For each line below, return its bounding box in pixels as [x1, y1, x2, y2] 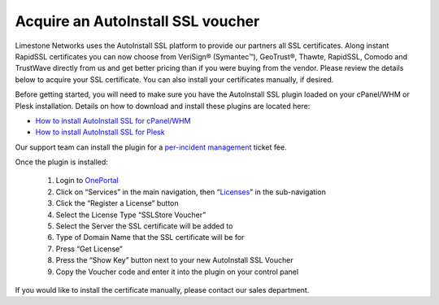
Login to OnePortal [55, 176, 120, 185]
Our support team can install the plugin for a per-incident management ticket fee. [15, 142, 288, 152]
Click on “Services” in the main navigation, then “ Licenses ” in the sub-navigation [55, 187, 327, 197]
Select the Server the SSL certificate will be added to [55, 221, 233, 231]
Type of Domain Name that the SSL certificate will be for [55, 233, 245, 242]
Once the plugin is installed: [15, 157, 109, 167]
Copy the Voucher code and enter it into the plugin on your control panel [55, 267, 299, 277]
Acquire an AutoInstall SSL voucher [15, 12, 260, 30]
